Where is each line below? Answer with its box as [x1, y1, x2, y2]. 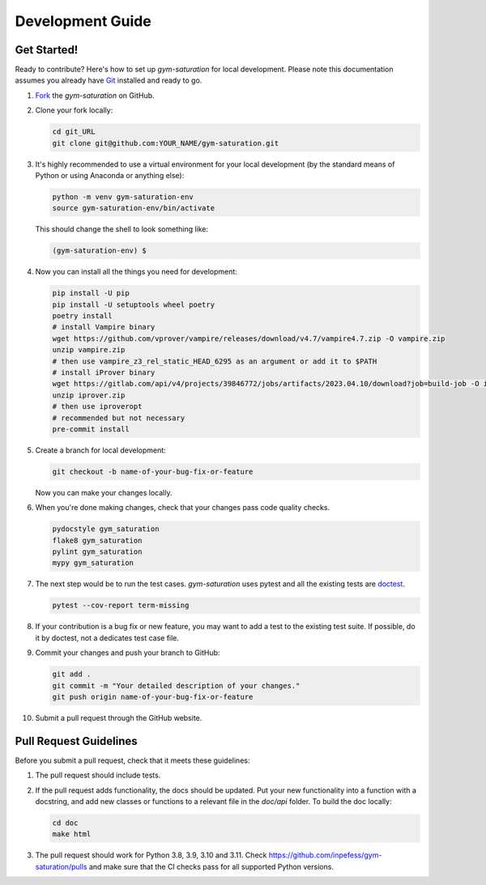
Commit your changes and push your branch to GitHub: [35, 648, 220, 657]
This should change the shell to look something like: [35, 224, 209, 234]
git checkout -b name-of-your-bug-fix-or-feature [52, 466, 254, 476]
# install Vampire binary [52, 322, 156, 332]
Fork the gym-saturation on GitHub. [35, 90, 155, 100]
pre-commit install [52, 424, 130, 433]
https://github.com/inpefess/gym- [268, 850, 382, 860]
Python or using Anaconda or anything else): [35, 170, 185, 180]
